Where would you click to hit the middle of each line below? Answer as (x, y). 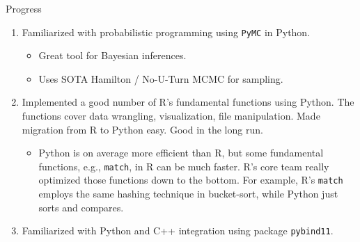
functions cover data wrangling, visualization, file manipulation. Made (171, 116)
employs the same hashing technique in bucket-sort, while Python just (188, 194)
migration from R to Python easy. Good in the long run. (142, 129)
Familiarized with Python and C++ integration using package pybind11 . (178, 231)
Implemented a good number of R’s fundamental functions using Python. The (188, 102)
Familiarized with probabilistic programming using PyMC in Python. (166, 32)
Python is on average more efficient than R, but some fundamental (181, 153)
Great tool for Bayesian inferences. (112, 55)
